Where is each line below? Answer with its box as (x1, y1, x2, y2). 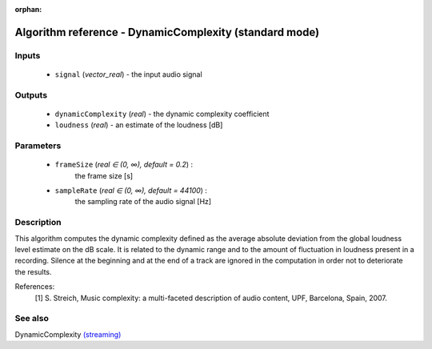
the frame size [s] (74, 170, 134, 180)
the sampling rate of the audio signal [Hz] (74, 197, 212, 207)
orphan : (14, 5, 42, 14)
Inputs (14, 50, 41, 61)
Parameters (14, 140, 62, 151)
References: (14, 282, 55, 291)
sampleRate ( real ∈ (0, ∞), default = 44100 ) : (54, 186, 208, 195)
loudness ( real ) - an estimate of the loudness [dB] (54, 120, 223, 130)
